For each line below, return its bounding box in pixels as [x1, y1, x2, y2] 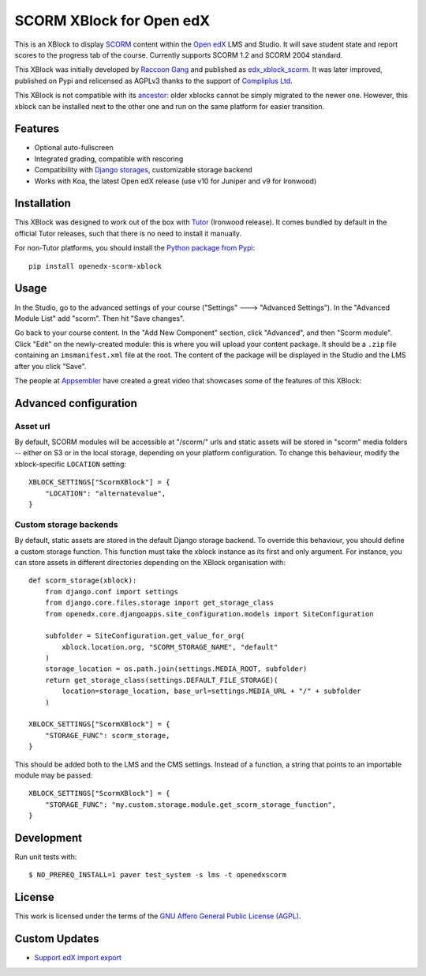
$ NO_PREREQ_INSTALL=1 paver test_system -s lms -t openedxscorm [28, 870, 287, 880]
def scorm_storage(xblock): [28, 576, 137, 585]
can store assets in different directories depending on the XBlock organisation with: [14, 557, 286, 567]
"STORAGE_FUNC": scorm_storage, [44, 731, 170, 740]
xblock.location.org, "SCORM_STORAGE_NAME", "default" [62, 643, 278, 651]
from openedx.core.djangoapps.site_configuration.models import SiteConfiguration [44, 609, 374, 618]
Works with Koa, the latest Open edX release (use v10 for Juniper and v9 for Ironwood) [34, 176, 317, 186]
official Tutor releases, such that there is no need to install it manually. [14, 228, 242, 238]
